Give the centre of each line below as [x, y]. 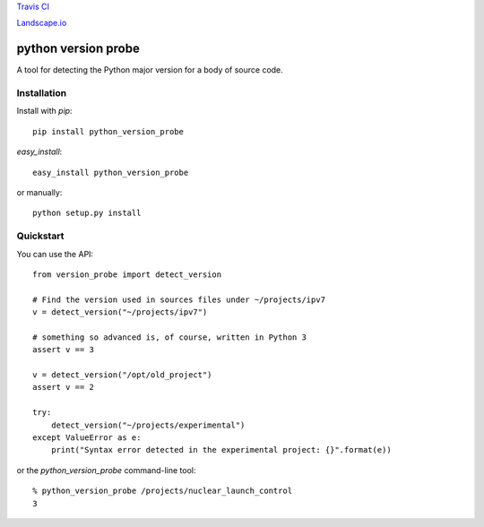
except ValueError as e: [87, 438]
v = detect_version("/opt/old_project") [122, 375]
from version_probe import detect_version [127, 274]
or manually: [39, 192]
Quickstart [40, 236]
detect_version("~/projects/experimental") [148, 425]
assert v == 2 [63, 387]
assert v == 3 [63, 350]
